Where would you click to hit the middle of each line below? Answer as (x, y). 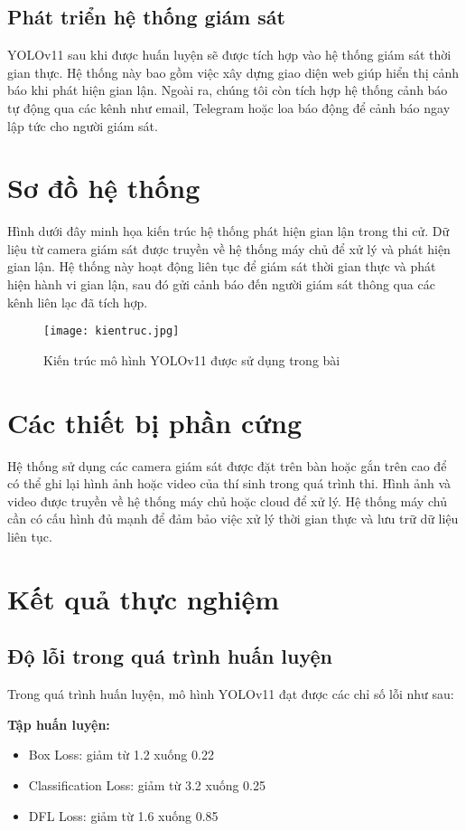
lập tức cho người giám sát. (83, 125)
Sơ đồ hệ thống (104, 188)
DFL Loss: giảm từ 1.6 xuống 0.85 (123, 815)
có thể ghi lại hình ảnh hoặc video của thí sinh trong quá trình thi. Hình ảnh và (229, 483)
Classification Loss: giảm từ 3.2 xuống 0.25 (147, 784)
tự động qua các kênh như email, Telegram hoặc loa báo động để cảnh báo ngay (229, 107)
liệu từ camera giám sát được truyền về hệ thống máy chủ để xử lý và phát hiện (229, 248)
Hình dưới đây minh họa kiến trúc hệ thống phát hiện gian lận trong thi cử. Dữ (228, 231)
